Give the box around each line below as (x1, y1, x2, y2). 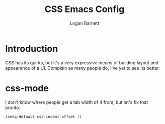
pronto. (5, 104, 21, 110)
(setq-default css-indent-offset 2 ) (5, 114, 82, 119)
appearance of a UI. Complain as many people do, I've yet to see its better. (5, 65, 160, 71)
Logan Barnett (69, 20, 100, 26)
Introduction (5, 43, 58, 54)
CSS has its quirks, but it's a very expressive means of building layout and (5, 59, 158, 66)
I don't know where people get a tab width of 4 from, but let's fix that (5, 99, 148, 105)
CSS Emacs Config (44, 4, 125, 15)
